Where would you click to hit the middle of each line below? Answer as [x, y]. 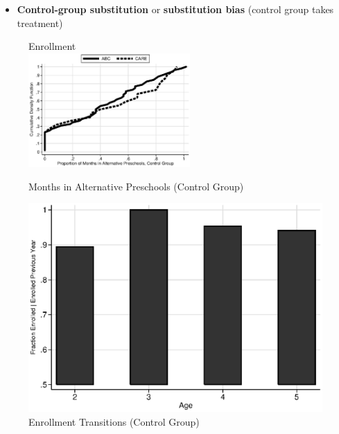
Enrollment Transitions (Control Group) [114, 421]
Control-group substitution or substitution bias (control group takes [175, 9]
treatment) [40, 22]
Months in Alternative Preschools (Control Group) [136, 186]
